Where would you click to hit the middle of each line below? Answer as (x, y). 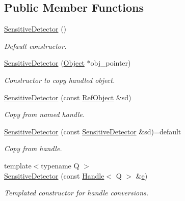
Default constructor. (35, 46)
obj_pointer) (111, 63)
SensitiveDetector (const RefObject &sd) (68, 97)
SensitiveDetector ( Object (44, 63)
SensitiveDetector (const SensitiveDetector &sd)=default (93, 131)
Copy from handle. (33, 148)
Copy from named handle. (44, 114)
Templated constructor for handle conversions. (76, 193)
